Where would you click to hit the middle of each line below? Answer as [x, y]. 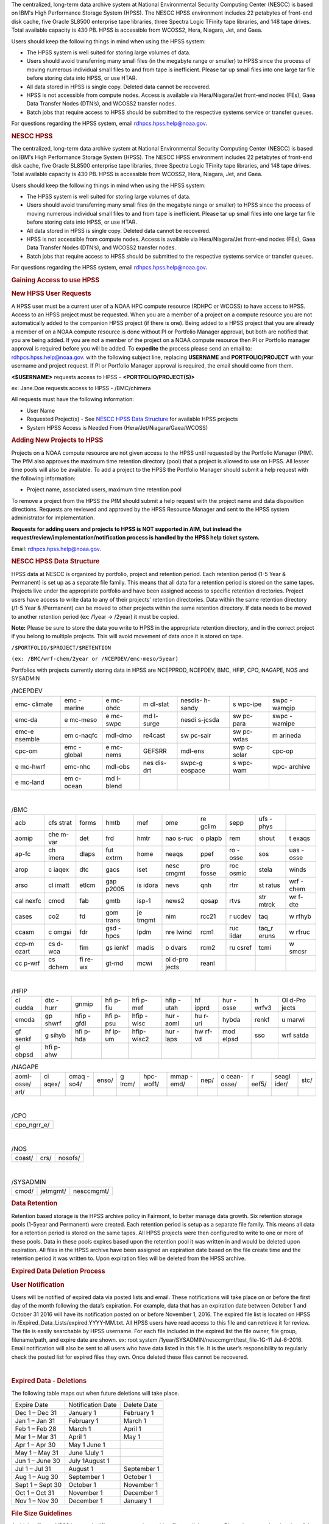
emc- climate [34, 704]
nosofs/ [69, 1158]
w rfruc [299, 932]
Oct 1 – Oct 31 [34, 1493]
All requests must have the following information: [73, 399]
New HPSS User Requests [51, 294]
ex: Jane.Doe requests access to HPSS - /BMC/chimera [81, 388]
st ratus [269, 885]
